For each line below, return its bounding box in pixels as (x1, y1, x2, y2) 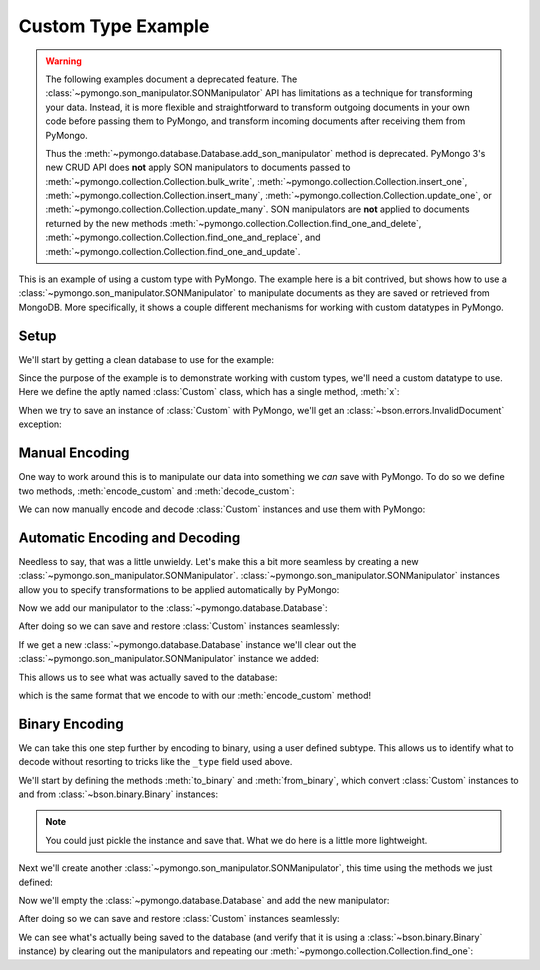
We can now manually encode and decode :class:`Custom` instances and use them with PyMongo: (18, 503, 426, 515)
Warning (45, 55, 82, 67)
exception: (18, 418, 62, 430)
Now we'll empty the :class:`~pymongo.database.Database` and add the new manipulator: (18, 895, 390, 907)
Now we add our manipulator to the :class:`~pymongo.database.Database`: (18, 602, 329, 614)
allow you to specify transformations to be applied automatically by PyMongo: (18, 583, 340, 595)
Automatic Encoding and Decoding (18, 529, 241, 546)
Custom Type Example (18, 15, 210, 37)
